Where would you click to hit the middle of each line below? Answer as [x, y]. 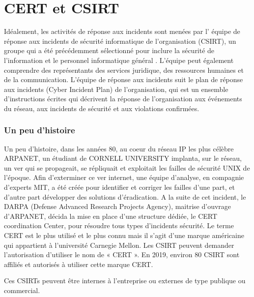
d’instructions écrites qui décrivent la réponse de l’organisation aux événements [123, 99]
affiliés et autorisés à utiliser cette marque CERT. [79, 264]
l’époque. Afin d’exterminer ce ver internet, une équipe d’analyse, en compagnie [124, 177]
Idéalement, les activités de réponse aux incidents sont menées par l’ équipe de [122, 31]
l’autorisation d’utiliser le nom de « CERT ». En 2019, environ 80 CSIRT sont [122, 254]
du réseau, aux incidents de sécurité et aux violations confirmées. [102, 108]
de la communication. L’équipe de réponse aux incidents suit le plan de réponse [124, 79]
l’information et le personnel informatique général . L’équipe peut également [119, 60]
